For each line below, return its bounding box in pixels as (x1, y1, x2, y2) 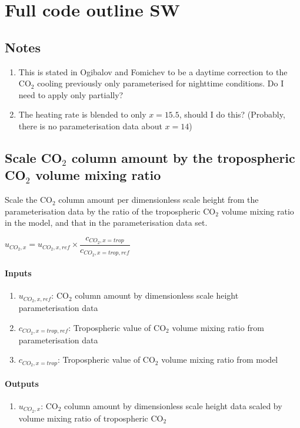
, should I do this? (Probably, (179, 108, 285, 121)
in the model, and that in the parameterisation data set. (5, 216, 208, 229)
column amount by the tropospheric (71, 148, 295, 166)
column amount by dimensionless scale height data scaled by (64, 400, 282, 412)
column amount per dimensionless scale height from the (58, 193, 259, 206)
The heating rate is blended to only (18, 108, 146, 121)
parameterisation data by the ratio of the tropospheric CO (5, 205, 216, 217)
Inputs (5, 267, 32, 279)
